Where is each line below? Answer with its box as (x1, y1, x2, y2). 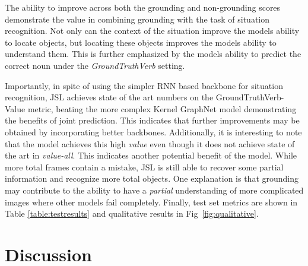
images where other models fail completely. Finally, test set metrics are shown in (5, 195, 298, 208)
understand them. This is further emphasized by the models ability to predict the (5, 47, 301, 60)
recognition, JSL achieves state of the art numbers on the (5, 91, 214, 103)
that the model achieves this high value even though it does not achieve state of (5, 137, 295, 150)
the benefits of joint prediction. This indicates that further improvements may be (5, 114, 300, 126)
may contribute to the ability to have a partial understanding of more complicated (5, 183, 304, 196)
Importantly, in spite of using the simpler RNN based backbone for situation (5, 79, 283, 91)
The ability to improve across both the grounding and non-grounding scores (5, 1, 281, 13)
